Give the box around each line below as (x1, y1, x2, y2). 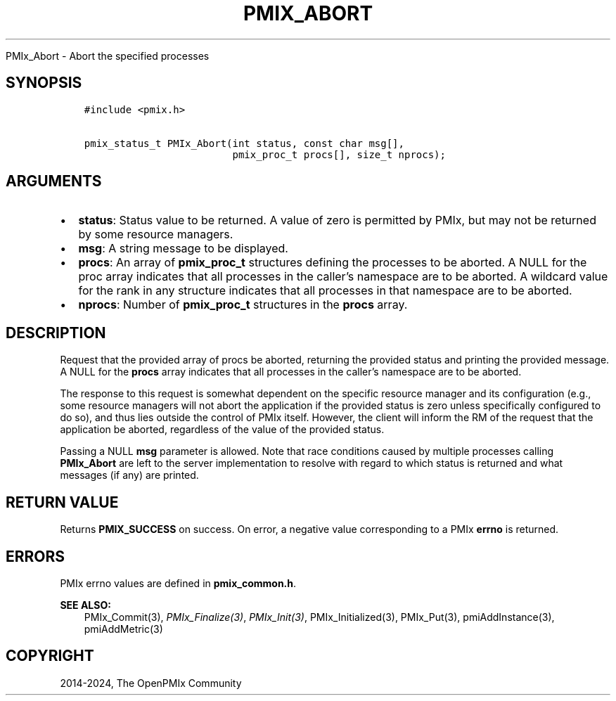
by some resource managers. (78, 227, 233, 242)
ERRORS (6, 547, 65, 565)
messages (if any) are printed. (60, 469, 199, 482)
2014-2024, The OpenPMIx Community (60, 676, 242, 689)
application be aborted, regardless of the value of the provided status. (60, 423, 385, 436)
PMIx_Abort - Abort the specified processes (6, 49, 210, 62)
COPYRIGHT (6, 647, 94, 665)
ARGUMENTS (6, 172, 102, 191)
